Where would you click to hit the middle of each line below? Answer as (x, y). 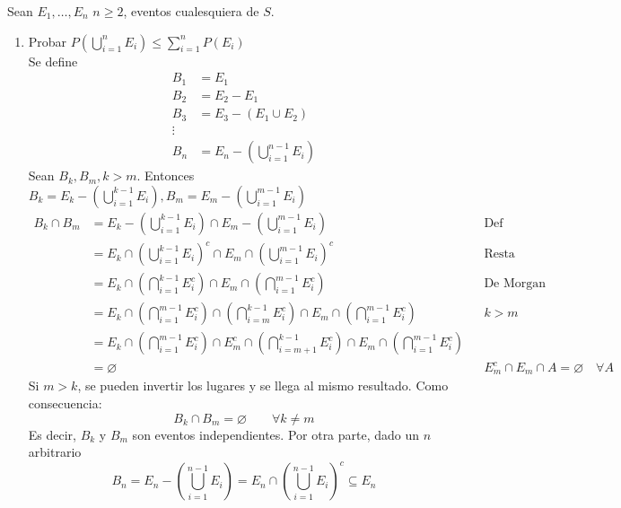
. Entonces (166, 175)
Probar (48, 41)
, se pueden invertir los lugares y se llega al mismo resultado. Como (263, 385)
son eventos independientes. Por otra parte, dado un (276, 434)
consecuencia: (65, 403)
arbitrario (55, 452)
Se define (53, 61)
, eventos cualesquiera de (191, 11)
